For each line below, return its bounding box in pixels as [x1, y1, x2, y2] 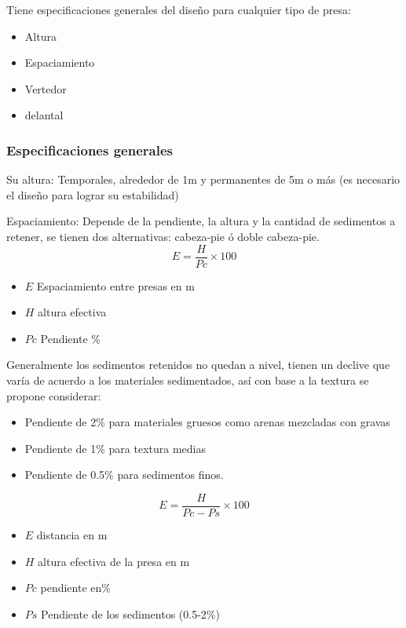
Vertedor [24, 80, 67, 97]
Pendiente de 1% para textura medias [24, 440, 206, 456]
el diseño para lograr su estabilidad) [6, 186, 179, 203]
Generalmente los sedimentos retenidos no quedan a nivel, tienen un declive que [6, 356, 390, 373]
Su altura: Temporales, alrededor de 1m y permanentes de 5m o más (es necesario [6, 171, 401, 188]
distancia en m [36, 527, 108, 543]
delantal [24, 107, 64, 123]
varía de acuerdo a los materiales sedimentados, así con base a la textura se [6, 372, 369, 388]
